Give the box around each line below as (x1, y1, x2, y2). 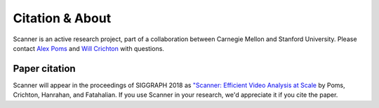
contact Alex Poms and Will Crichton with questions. (13, 44, 165, 52)
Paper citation (13, 63, 77, 75)
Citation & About (13, 10, 112, 26)
